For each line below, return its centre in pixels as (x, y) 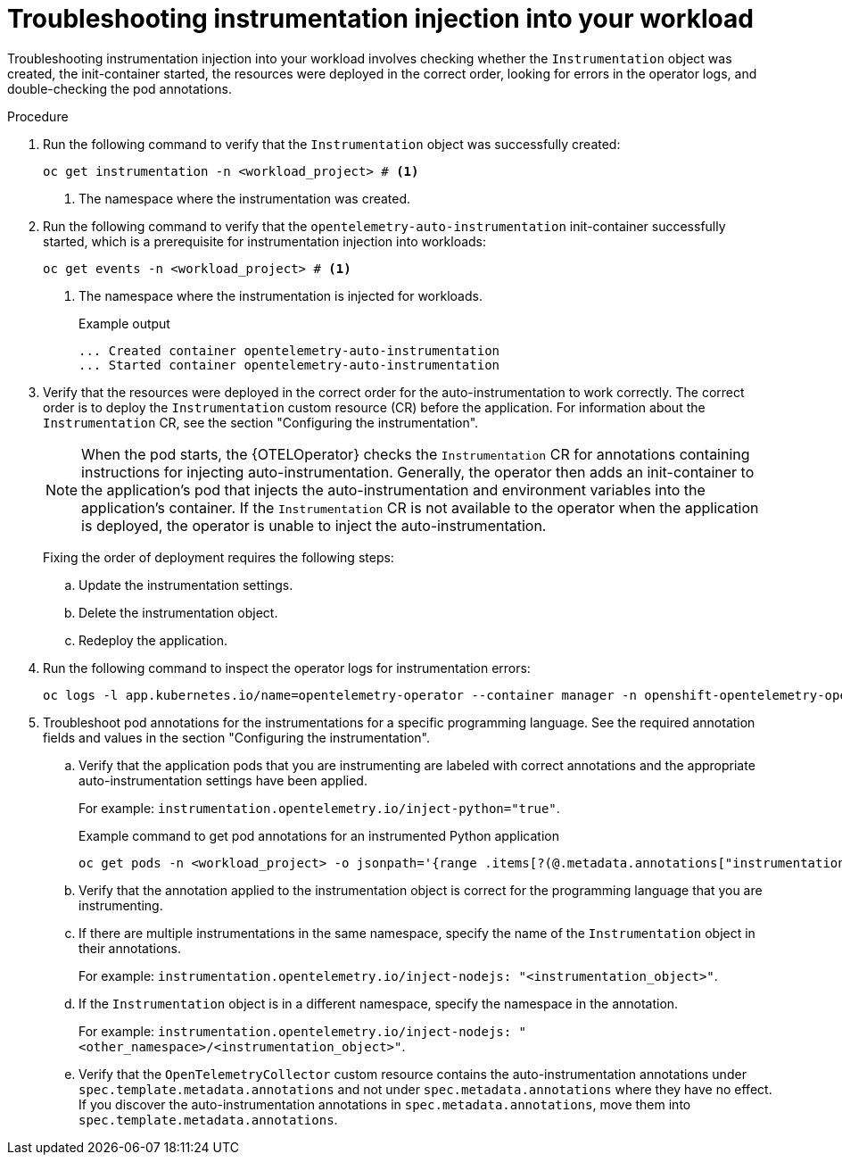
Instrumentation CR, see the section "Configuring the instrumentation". (261, 422)
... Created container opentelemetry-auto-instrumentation (289, 350)
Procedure (38, 116)
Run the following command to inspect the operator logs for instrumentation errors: (287, 668)
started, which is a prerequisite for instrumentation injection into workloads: (265, 241)
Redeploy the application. (153, 640)
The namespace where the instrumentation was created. (245, 198)
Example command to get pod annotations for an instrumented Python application (319, 835)
